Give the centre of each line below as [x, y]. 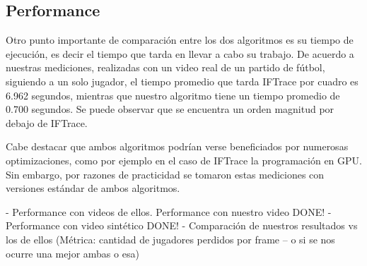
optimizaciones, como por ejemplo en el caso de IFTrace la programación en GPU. [184, 160]
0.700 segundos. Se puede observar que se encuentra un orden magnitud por [170, 109]
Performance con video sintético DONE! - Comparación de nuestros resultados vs [182, 225]
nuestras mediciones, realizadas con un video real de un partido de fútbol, [165, 67]
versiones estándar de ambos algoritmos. [93, 188]
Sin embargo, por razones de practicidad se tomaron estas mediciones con [165, 174]
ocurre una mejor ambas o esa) [72, 253]
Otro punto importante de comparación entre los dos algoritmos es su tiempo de [180, 40]
